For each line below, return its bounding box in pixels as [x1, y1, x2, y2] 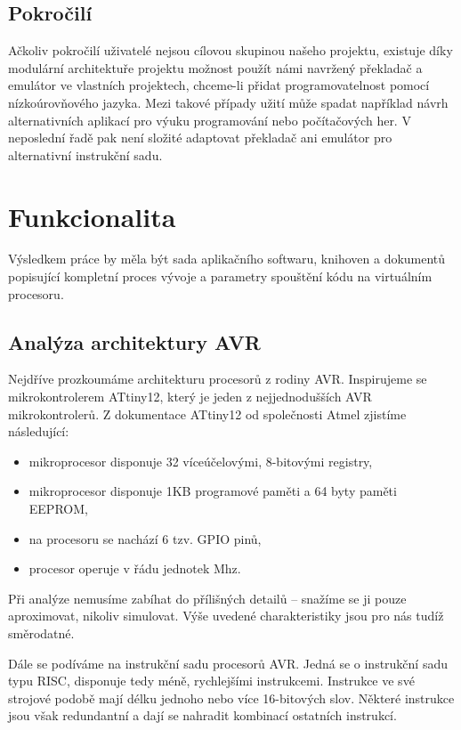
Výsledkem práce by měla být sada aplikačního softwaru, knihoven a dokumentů [8, 249, 446, 268]
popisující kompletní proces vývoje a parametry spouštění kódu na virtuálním [8, 267, 433, 286]
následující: [8, 422, 69, 441]
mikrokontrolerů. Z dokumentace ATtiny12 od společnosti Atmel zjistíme [8, 404, 407, 423]
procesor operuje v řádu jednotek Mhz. [28, 559, 241, 578]
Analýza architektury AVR [8, 328, 261, 355]
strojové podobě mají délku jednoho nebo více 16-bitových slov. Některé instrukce [8, 688, 455, 707]
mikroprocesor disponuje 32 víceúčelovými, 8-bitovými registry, [28, 451, 373, 470]
